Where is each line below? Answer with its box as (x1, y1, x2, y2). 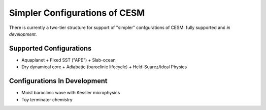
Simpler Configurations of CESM (9, 7, 145, 18)
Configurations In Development (9, 77, 108, 85)
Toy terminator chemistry (21, 96, 73, 103)
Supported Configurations (9, 44, 92, 53)
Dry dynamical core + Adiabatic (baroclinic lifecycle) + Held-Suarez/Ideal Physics (21, 64, 187, 70)
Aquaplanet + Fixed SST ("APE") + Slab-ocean (21, 57, 116, 63)
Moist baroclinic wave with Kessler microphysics (21, 90, 120, 96)
